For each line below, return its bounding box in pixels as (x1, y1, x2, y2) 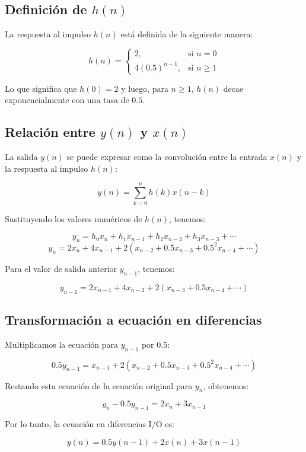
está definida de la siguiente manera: (120, 28, 253, 40)
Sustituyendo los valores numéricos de (5, 212, 142, 225)
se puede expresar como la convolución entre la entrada (66, 150, 267, 163)
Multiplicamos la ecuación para (5, 338, 119, 350)
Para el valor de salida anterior (5, 262, 117, 274)
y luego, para (121, 82, 168, 94)
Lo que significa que (5, 82, 77, 94)
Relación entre (5, 123, 95, 141)
